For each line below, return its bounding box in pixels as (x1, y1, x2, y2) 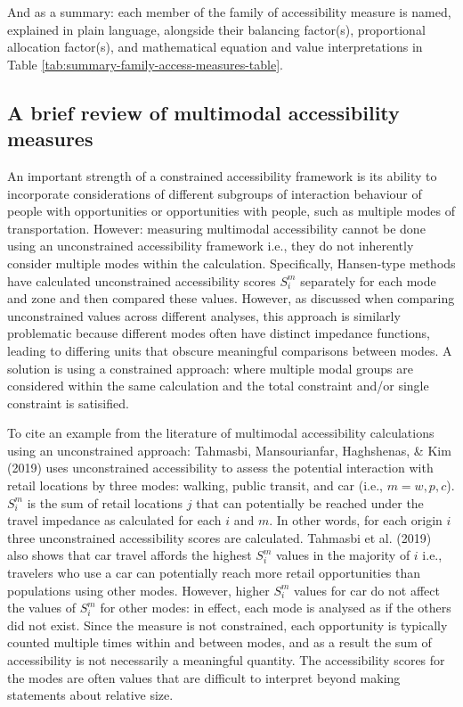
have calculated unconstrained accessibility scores (7, 271, 276, 290)
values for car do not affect (294, 580, 440, 599)
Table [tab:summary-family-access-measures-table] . (7, 54, 284, 73)
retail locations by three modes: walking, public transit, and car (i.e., (7, 476, 383, 495)
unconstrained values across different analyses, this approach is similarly (7, 306, 401, 325)
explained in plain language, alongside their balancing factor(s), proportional (7, 20, 426, 38)
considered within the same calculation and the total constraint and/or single (7, 376, 429, 395)
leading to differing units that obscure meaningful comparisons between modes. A (7, 341, 452, 359)
